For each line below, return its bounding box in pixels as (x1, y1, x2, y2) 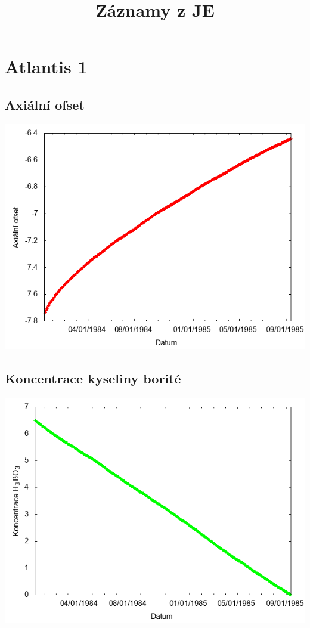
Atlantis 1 (5, 54, 88, 79)
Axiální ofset (5, 95, 85, 113)
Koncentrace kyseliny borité (5, 369, 181, 387)
